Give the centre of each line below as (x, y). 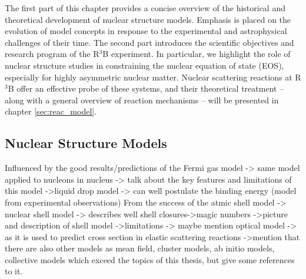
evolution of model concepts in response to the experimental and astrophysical (146, 31)
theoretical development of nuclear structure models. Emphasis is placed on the (148, 19)
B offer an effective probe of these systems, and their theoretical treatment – (146, 88)
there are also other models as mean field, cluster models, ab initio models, (140, 248)
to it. (14, 271)
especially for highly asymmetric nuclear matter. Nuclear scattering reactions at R (153, 77)
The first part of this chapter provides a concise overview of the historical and (145, 8)
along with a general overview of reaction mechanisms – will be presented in (142, 100)
